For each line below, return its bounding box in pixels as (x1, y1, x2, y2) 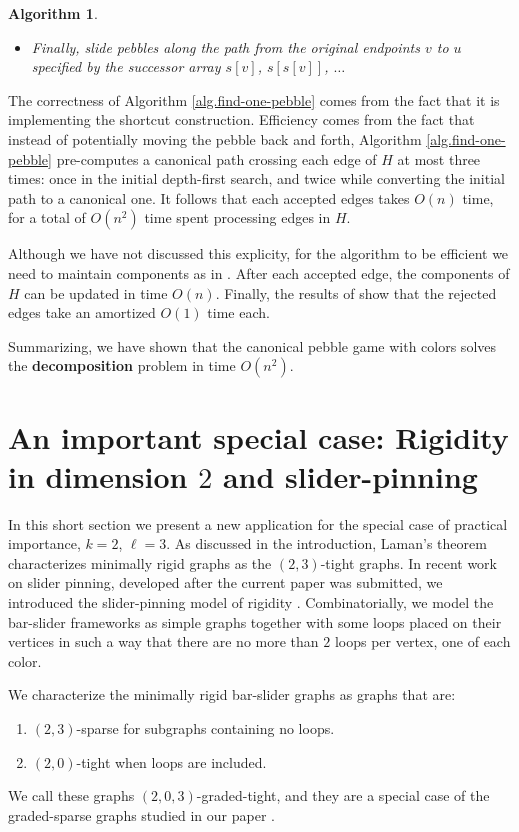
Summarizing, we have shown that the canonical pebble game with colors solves (8, 335, 497, 356)
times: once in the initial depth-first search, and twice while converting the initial (8, 168, 505, 189)
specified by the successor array (31, 56, 221, 77)
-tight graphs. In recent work (320, 552, 497, 573)
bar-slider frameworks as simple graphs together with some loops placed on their (8, 611, 502, 632)
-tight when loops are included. (76, 751, 267, 772)
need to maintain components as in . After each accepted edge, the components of (8, 262, 510, 283)
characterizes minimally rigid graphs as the (8, 552, 272, 573)
